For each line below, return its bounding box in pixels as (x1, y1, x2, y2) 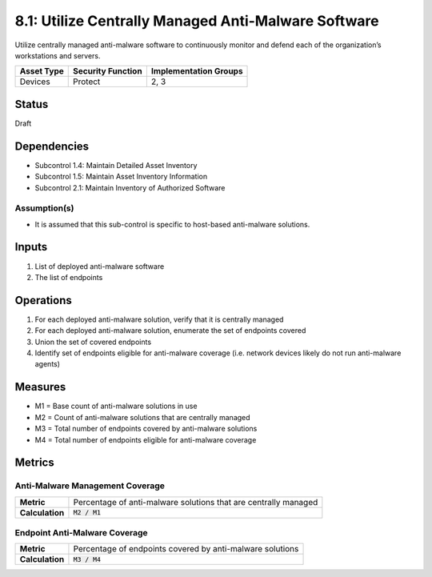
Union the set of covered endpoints (34, 337, 152, 347)
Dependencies (14, 139, 90, 153)
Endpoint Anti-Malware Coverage (14, 527, 148, 539)
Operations (14, 293, 72, 307)
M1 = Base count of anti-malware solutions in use (34, 401, 198, 411)
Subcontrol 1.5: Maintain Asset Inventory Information (34, 172, 208, 182)
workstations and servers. (14, 50, 101, 60)
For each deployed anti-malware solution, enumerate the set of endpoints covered (34, 326, 306, 335)
